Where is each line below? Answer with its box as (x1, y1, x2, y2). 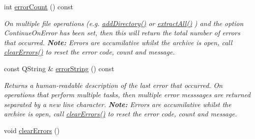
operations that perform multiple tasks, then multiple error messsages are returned (4, 89, 251, 100)
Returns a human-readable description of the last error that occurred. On (4, 80, 223, 90)
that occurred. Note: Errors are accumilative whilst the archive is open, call (4, 37, 232, 47)
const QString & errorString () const (4, 63, 114, 73)
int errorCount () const (4, 1, 74, 11)
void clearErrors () (4, 125, 60, 135)
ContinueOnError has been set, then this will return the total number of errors (4, 28, 240, 38)
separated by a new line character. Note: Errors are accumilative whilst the (4, 99, 231, 109)
